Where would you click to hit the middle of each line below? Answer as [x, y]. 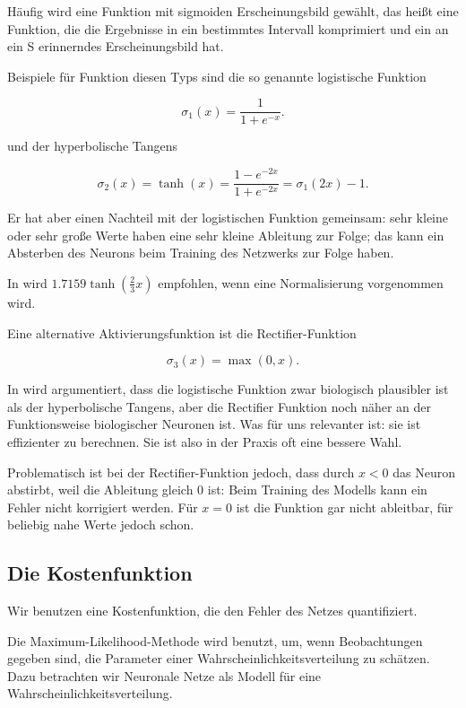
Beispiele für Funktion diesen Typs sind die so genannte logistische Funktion [217, 76]
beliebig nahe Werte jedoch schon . [101, 524]
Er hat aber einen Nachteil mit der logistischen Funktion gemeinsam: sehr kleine [228, 218]
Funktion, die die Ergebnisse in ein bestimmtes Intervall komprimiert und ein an [228, 28]
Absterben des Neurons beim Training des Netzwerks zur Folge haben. [201, 253]
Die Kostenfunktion [100, 573]
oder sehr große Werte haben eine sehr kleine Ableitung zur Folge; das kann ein [226, 235]
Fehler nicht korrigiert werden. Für [103, 507]
